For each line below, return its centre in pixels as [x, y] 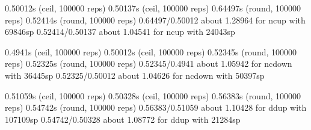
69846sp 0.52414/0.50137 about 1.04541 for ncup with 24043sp [120, 32]
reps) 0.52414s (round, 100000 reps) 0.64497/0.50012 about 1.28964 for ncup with [155, 20]
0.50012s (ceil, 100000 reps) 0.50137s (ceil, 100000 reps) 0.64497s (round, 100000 [153, 8]
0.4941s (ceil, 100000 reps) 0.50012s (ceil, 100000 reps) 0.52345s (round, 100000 [151, 51]
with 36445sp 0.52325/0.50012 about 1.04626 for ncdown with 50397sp [135, 75]
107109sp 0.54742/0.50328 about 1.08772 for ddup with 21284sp [123, 119]
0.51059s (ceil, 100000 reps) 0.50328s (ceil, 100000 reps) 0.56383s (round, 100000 [153, 95]
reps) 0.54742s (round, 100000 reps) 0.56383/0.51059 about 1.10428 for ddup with [156, 107]
